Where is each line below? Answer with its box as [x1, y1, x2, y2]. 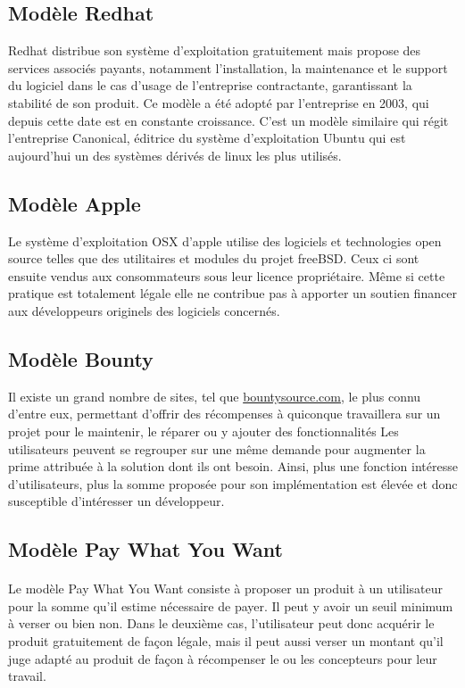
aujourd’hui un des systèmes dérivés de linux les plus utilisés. [8, 145, 342, 164]
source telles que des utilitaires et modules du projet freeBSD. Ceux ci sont [8, 249, 419, 268]
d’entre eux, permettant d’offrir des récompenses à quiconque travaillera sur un [8, 404, 441, 423]
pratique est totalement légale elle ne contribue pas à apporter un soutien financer [8, 284, 457, 303]
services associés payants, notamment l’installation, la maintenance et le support [8, 58, 448, 77]
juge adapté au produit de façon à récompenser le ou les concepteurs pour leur [8, 649, 437, 667]
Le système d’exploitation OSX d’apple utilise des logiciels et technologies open [8, 231, 442, 250]
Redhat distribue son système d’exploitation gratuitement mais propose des [8, 41, 421, 60]
